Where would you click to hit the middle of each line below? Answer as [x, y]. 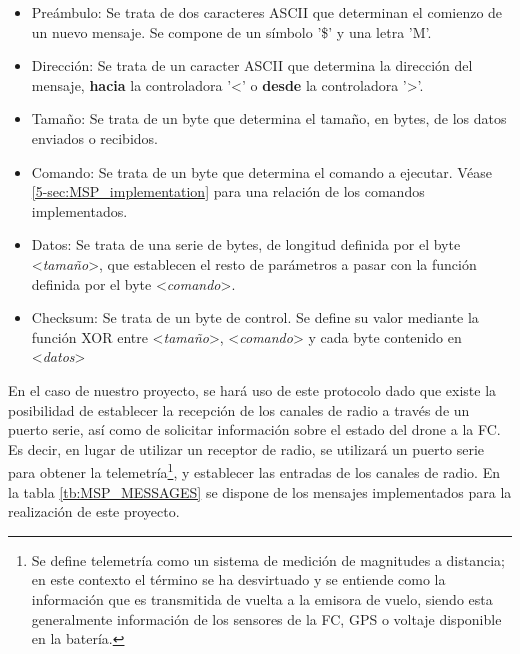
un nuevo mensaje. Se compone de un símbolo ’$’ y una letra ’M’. [231, 31]
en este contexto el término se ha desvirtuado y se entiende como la [238, 579]
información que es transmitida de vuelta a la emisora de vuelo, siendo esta [262, 598]
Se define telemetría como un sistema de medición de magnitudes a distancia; [268, 559]
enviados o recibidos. [94, 137]
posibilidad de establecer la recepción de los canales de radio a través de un [239, 409]
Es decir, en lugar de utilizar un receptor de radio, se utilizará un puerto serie [246, 448]
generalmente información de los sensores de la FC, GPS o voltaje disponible [266, 618]
